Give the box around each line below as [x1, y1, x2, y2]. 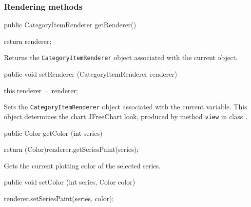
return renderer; [4, 36, 52, 46]
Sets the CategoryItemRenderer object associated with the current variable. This [4, 102, 247, 112]
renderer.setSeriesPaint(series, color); [4, 193, 114, 203]
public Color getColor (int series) [4, 127, 103, 138]
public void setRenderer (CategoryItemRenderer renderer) [4, 69, 177, 79]
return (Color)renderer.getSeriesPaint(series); [4, 144, 139, 154]
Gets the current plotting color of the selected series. [4, 160, 161, 170]
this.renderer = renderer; [4, 85, 78, 95]
